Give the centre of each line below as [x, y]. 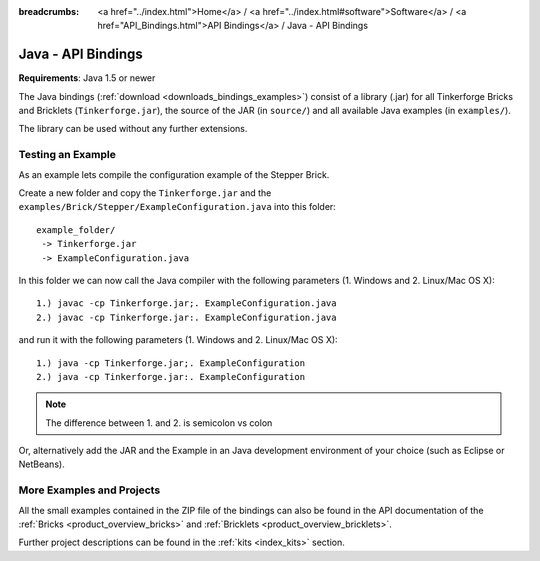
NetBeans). [41, 464]
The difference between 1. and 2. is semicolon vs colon [159, 422]
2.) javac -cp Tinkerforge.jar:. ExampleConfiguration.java [186, 317]
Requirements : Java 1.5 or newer [87, 78]
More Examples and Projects [89, 490]
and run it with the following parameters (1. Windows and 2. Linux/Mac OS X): [178, 340]
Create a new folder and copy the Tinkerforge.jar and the [145, 193]
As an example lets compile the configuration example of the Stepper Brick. [174, 174]
